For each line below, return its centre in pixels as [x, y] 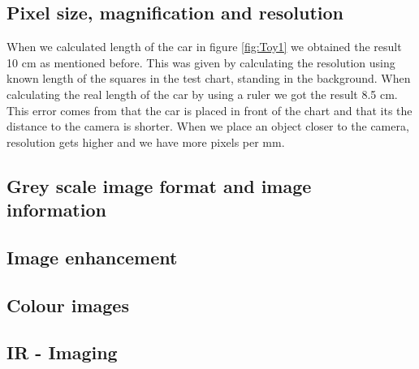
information [56, 210]
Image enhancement [92, 257]
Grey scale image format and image [159, 185]
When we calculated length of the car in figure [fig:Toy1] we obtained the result [204, 47]
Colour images [68, 305]
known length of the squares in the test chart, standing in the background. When [209, 78]
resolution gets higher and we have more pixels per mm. [146, 142]
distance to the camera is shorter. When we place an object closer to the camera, [208, 126]
